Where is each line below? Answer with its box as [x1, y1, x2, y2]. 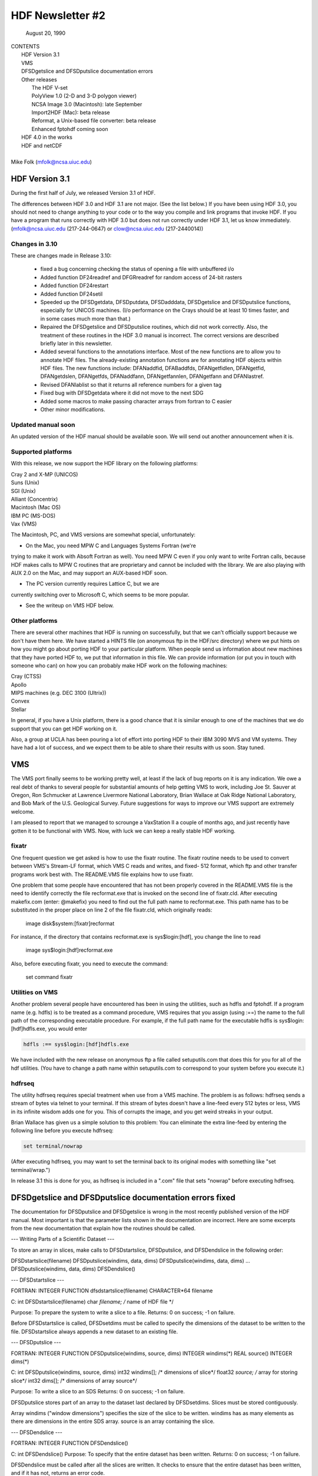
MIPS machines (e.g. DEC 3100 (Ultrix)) [11, 690, 107, 697]
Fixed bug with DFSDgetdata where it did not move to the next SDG [40, 390, 204, 397]
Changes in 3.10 [11, 240, 58, 248]
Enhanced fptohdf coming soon [31, 125, 108, 132]
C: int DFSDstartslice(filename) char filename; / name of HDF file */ [11, 1298, 174, 1305]
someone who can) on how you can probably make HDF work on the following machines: [11, 662, 228, 669]
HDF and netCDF [21, 142, 62, 149]
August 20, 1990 [25, 30, 66, 37]
